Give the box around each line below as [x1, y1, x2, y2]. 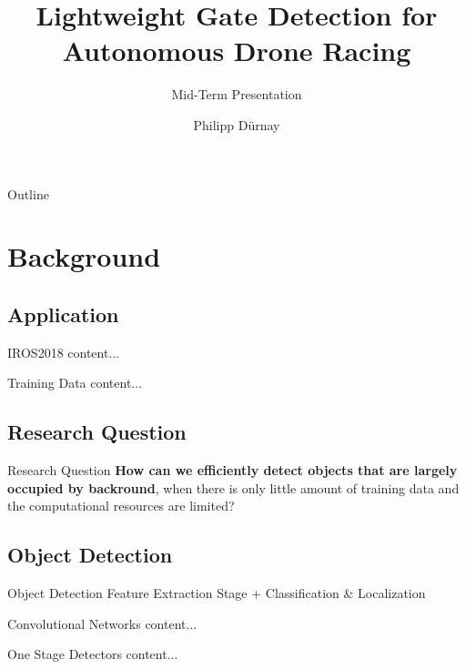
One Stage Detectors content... [7, 644, 178, 664]
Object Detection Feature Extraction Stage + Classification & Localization [7, 583, 426, 603]
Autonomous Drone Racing [62, 32, 411, 69]
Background [7, 238, 161, 275]
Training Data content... [7, 373, 143, 392]
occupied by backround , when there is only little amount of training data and [7, 478, 460, 497]
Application [7, 299, 119, 328]
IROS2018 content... [7, 342, 120, 361]
